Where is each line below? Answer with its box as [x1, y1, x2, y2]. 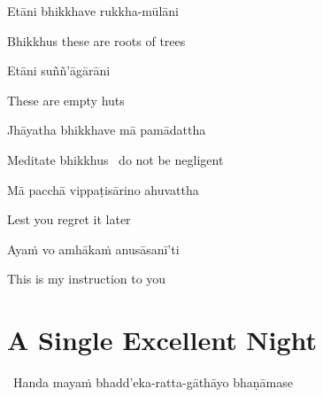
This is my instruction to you [7, 269, 166, 288]
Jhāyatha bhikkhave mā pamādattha [7, 121, 206, 139]
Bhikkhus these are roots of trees [7, 31, 186, 50]
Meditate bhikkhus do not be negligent [7, 150, 224, 168]
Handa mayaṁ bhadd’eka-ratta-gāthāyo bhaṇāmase [12, 373, 293, 392]
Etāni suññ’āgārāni [7, 61, 111, 80]
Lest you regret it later [7, 210, 131, 229]
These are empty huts [7, 90, 125, 109]
